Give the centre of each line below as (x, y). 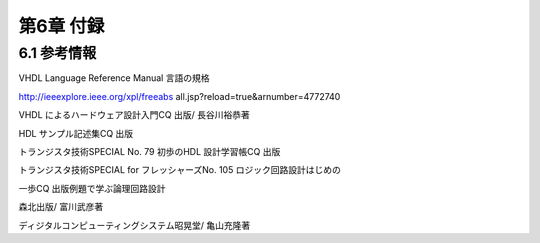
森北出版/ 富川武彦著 (61, 207)
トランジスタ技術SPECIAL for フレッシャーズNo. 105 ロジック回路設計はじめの (180, 170)
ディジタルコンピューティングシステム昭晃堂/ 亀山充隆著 (134, 225)
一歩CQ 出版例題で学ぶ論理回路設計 (92, 188)
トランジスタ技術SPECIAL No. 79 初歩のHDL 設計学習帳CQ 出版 (149, 151)
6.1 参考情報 (57, 53)
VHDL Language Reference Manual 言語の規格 (114, 78)
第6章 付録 (61, 26)
